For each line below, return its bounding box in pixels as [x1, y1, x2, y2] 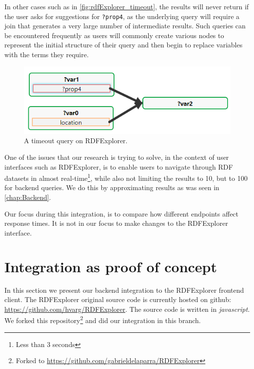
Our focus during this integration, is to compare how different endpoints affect [4, 208, 239, 218]
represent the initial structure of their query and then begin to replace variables [4, 40, 243, 50]
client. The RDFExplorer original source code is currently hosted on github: [4, 294, 231, 304]
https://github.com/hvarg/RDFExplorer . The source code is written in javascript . [4, 304, 250, 314]
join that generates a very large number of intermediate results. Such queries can [4, 21, 246, 31]
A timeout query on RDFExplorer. [24, 135, 128, 146]
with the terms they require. [4, 49, 89, 60]
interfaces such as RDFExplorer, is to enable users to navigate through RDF [4, 161, 233, 172]
